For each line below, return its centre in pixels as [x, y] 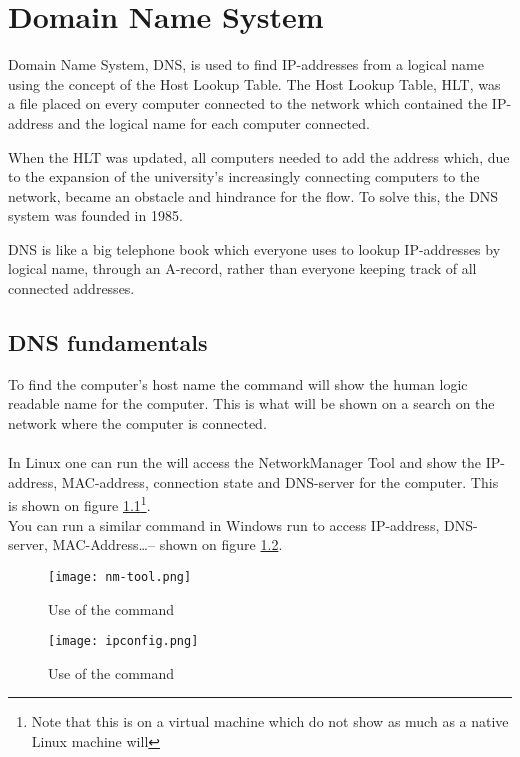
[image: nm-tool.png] [120, 576]
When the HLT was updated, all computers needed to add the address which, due [259, 156]
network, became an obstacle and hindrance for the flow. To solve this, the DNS [253, 195]
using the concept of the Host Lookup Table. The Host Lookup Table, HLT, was [254, 83]
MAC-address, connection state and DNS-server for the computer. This [280, 481]
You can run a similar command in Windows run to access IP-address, [224, 524]
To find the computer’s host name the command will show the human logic [238, 383]
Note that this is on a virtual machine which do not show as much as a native [270, 721]
